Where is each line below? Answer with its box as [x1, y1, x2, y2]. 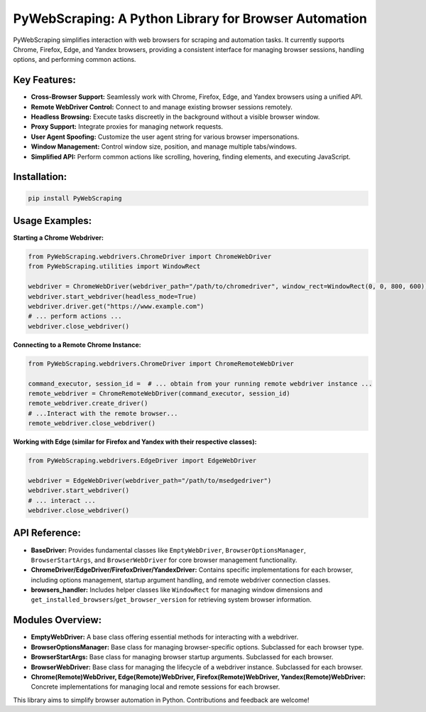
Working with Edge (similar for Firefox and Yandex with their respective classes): [13, 437, 257, 446]
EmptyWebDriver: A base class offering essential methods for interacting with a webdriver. [31, 633, 299, 642]
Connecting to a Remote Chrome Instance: [13, 340, 141, 349]
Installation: [13, 171, 67, 183]
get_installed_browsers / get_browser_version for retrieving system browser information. [31, 595, 312, 604]
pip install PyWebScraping [28, 194, 122, 202]
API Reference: [13, 527, 82, 539]
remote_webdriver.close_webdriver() [28, 420, 156, 427]
